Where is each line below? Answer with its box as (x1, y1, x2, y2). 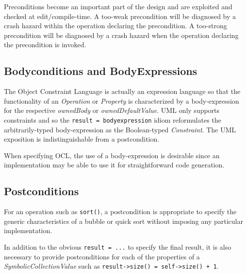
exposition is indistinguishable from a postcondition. (4, 134, 160, 144)
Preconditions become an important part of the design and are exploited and (4, 1, 232, 11)
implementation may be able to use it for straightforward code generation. (4, 160, 225, 170)
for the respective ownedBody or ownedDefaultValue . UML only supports (4, 105, 220, 115)
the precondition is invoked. (4, 39, 86, 50)
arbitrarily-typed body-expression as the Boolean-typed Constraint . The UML (4, 124, 236, 134)
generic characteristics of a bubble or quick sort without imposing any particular (4, 216, 243, 226)
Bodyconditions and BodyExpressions (4, 63, 198, 78)
